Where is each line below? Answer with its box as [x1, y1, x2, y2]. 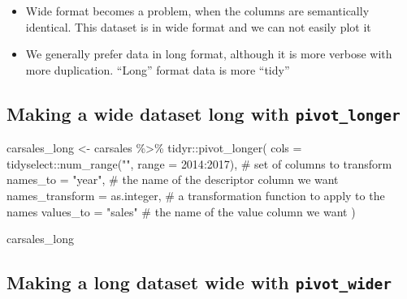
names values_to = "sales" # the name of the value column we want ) [6, 203, 356, 220]
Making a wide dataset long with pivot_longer [6, 100, 401, 126]
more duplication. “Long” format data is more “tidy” [25, 61, 290, 78]
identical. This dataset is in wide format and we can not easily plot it [25, 18, 371, 35]
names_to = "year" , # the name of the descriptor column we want [6, 171, 339, 188]
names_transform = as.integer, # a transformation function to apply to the [6, 186, 385, 203]
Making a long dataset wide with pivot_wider [6, 270, 392, 295]
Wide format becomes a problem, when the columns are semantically [25, 2, 370, 19]
